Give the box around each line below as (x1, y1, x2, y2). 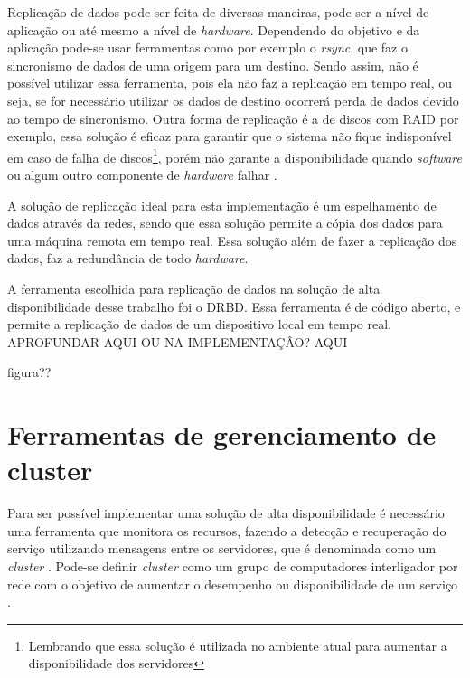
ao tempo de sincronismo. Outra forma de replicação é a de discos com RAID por (7, 108, 459, 127)
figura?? (7, 363, 52, 381)
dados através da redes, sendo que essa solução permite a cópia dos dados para (7, 213, 443, 232)
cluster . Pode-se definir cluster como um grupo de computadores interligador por (7, 557, 458, 576)
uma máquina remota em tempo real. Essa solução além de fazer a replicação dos (7, 231, 457, 250)
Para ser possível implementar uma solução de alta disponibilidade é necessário (7, 504, 445, 523)
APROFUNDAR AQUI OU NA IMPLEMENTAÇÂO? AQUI (7, 332, 348, 351)
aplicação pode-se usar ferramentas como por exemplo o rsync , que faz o (7, 38, 408, 57)
